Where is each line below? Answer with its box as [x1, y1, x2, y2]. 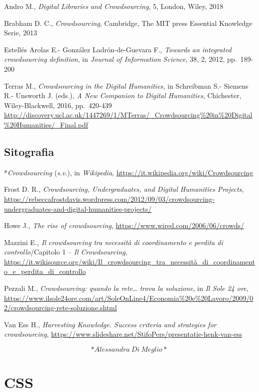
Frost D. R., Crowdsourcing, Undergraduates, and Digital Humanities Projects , [4, 184, 244, 194]
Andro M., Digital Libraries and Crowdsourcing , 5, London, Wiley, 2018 [4, 1, 224, 11]
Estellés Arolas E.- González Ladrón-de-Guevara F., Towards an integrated [4, 44, 232, 54]
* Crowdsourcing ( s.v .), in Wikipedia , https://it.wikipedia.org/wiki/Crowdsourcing [4, 167, 254, 177]
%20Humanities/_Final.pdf [4, 119, 88, 130]
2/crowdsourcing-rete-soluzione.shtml [4, 302, 117, 313]
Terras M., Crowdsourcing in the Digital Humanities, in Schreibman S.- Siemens [4, 80, 249, 91]
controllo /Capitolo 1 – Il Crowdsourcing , [4, 247, 128, 257]
